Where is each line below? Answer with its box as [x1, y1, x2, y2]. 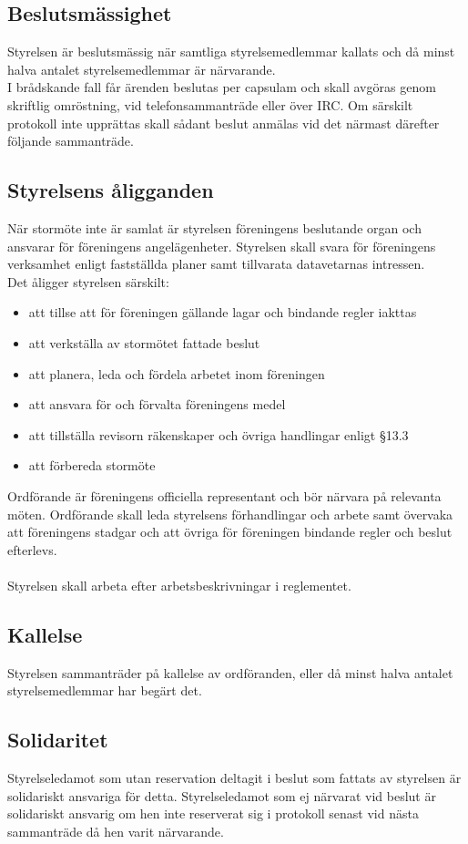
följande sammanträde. [7, 131, 134, 150]
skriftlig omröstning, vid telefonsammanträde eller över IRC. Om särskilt [7, 95, 413, 114]
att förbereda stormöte [28, 456, 156, 475]
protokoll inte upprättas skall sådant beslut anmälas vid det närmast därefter [7, 113, 440, 132]
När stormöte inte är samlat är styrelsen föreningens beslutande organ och [7, 218, 422, 237]
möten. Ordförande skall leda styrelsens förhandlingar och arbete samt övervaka [7, 504, 453, 523]
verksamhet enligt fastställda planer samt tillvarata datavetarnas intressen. [7, 254, 425, 273]
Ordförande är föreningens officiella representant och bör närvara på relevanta [7, 486, 442, 505]
